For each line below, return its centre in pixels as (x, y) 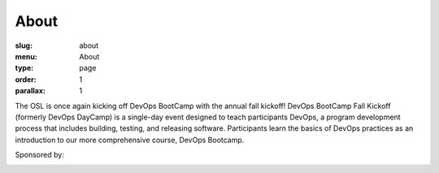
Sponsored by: (39, 155)
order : (26, 79)
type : (24, 68)
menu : (26, 56)
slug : (24, 45)
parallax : (30, 91)
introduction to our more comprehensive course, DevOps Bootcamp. (130, 140)
